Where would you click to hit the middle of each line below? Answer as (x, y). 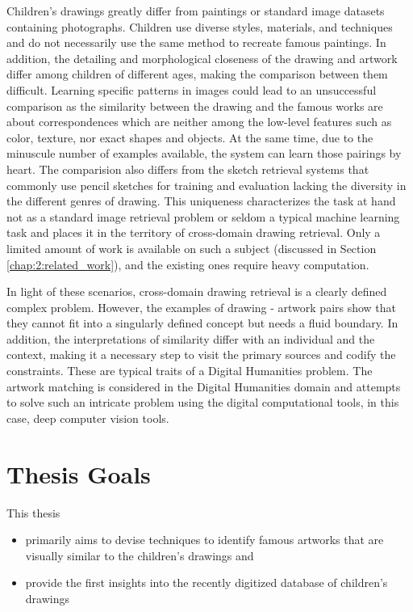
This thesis (33, 512)
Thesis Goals (79, 473)
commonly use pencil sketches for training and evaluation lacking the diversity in (206, 185)
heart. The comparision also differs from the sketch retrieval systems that (188, 169)
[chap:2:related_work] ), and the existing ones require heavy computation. (188, 264)
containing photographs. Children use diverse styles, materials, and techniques (200, 26)
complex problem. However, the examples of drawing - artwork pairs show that (202, 307)
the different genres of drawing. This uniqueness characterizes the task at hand (201, 201)
